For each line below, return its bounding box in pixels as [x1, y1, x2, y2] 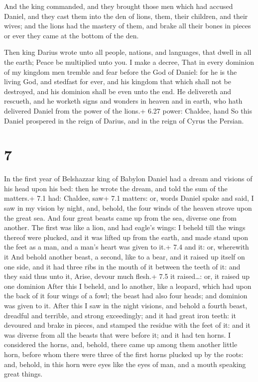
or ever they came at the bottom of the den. [4, 30, 139, 40]
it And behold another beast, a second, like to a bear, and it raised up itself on [4, 252, 245, 261]
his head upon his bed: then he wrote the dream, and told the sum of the [4, 183, 228, 193]
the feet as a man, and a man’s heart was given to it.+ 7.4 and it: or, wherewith [4, 242, 249, 252]
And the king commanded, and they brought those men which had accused [4, 1, 233, 11]
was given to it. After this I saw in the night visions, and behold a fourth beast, [4, 300, 248, 310]
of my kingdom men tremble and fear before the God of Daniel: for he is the [4, 66, 237, 77]
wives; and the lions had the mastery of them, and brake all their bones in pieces [4, 20, 251, 31]
